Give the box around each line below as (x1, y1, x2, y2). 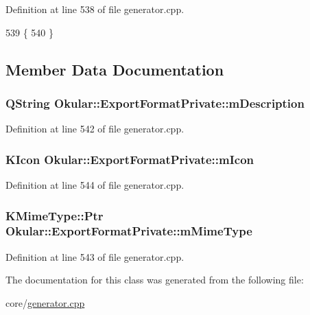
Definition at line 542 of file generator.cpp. (5, 121, 184, 136)
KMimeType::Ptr (5, 207, 104, 224)
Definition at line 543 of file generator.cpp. (5, 249, 184, 264)
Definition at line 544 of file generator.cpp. (5, 178, 184, 191)
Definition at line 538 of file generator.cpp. (5, 2, 184, 16)
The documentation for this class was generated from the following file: (5, 272, 304, 287)
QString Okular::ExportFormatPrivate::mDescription (5, 94, 305, 111)
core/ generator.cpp (5, 295, 85, 310)
